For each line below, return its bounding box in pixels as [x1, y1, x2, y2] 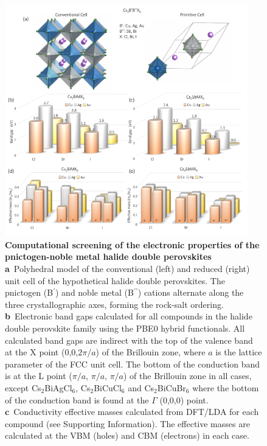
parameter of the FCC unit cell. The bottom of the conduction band [5, 357, 260, 370]
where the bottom [192, 381, 259, 394]
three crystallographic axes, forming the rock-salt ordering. [5, 298, 224, 310]
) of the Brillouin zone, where [95, 346, 206, 358]
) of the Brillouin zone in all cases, [123, 369, 252, 382]
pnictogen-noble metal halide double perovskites [5, 250, 212, 263]
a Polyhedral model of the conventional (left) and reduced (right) [5, 262, 250, 275]
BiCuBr [157, 381, 186, 394]
